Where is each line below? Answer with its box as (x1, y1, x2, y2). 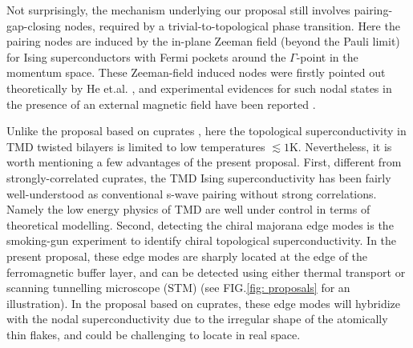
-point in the (296, 48, 358, 65)
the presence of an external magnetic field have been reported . (6, 95, 316, 112)
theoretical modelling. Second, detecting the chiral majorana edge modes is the (6, 216, 394, 233)
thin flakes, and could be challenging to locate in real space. (6, 326, 301, 342)
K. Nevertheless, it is (289, 138, 392, 154)
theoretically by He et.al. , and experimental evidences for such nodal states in (6, 79, 392, 96)
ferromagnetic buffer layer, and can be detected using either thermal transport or (6, 263, 406, 280)
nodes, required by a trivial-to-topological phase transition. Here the (64, 17, 400, 34)
